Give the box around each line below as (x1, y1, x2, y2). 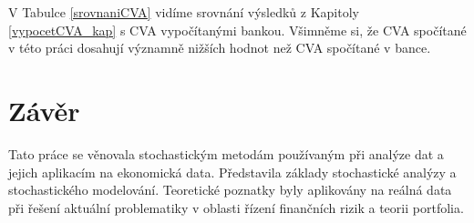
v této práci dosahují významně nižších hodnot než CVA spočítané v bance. (8, 38, 431, 57)
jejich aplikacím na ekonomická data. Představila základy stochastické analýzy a (8, 162, 457, 181)
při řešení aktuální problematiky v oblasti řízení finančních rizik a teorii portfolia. (8, 198, 464, 217)
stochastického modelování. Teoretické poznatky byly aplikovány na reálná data (8, 180, 452, 199)
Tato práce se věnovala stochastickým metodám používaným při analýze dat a (8, 144, 444, 163)
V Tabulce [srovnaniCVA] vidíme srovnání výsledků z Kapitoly (8, 3, 359, 21)
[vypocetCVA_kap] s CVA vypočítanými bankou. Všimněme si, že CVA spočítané (8, 20, 467, 39)
